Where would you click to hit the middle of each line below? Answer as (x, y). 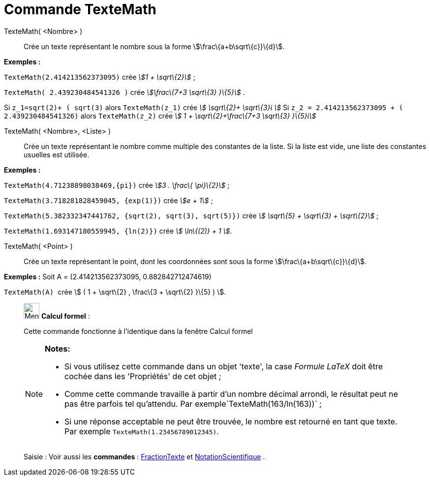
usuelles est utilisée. (57, 154)
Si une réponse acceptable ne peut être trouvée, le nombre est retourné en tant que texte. (231, 421)
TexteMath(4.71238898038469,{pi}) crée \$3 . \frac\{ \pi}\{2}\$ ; (117, 185)
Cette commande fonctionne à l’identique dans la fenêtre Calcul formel (138, 331)
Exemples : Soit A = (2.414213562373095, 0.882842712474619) (108, 276)
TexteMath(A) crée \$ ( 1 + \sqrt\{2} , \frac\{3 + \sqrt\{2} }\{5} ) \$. (115, 292)
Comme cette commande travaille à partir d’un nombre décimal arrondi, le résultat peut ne (231, 394)
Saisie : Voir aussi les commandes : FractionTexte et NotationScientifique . (144, 456)
